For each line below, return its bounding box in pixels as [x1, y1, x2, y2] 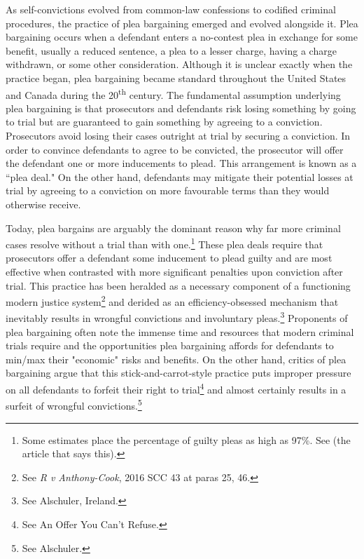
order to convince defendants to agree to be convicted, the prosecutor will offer [6, 142, 344, 156]
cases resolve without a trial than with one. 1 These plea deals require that [6, 235, 323, 251]
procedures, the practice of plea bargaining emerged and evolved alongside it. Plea [6, 15, 358, 30]
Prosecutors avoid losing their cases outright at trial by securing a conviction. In [6, 128, 351, 142]
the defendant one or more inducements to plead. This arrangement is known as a [6, 156, 357, 170]
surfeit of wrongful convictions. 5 [6, 396, 142, 412]
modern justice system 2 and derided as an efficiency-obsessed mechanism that [6, 292, 339, 309]
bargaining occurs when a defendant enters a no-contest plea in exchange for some [6, 29, 358, 44]
